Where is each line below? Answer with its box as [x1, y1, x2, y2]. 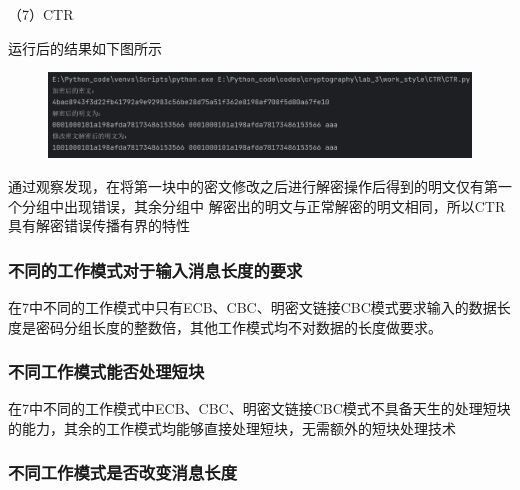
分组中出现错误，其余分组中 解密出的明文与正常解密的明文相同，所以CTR [21, 195, 506, 216]
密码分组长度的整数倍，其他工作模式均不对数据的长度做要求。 [35, 316, 442, 337]
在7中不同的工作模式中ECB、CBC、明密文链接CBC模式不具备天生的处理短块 [8, 398, 511, 419]
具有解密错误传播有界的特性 [8, 215, 190, 236]
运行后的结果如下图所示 [8, 37, 162, 58]
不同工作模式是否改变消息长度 [8, 460, 238, 485]
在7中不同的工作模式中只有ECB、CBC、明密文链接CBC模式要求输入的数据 [8, 296, 497, 317]
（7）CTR [8, 4, 74, 24]
